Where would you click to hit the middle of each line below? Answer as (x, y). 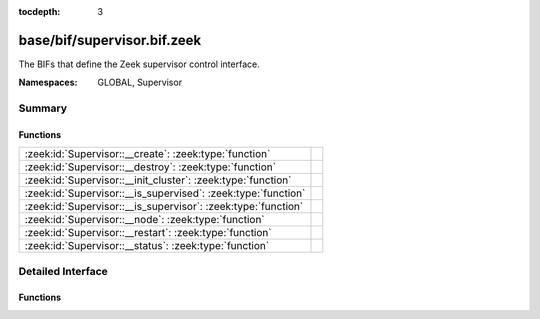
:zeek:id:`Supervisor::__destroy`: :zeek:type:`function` (150, 167)
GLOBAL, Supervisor (140, 82)
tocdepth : (39, 11)
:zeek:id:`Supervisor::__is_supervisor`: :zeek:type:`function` (164, 207)
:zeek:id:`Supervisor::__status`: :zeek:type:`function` (147, 246)
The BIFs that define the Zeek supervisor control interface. (139, 64)
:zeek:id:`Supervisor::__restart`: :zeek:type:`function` (148, 233)
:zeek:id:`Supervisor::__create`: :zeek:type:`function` (147, 154)
